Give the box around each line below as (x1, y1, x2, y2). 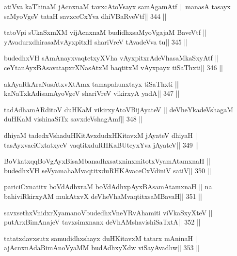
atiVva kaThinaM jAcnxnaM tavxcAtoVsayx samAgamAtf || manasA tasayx (4, 1, 231, 11)
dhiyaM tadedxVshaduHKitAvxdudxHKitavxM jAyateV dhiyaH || (4, 130, 199, 140)
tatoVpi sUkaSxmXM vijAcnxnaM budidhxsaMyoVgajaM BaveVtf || (4, 27, 207, 37)
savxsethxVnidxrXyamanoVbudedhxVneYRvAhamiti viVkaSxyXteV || (4, 207, 213, 217)
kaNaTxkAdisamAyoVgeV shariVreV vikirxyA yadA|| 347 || (4, 88, 180, 98)
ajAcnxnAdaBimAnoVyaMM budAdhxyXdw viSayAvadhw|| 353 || (4, 242, 200, 253)
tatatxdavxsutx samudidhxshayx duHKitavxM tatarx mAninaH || (4, 233, 199, 243)
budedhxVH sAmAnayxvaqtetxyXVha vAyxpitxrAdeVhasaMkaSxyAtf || (4, 53, 219, 63)
